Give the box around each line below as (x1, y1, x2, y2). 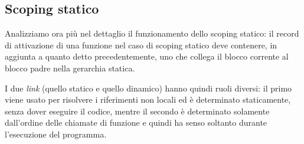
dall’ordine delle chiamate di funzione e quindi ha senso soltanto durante (5, 116, 267, 129)
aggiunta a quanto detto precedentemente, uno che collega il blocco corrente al (5, 50, 289, 63)
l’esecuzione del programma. (5, 127, 107, 140)
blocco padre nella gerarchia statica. (5, 61, 135, 74)
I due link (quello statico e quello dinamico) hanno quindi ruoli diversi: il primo (5, 81, 292, 94)
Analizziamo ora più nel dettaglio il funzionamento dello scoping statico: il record (5, 27, 299, 40)
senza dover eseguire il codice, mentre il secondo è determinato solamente (5, 104, 270, 117)
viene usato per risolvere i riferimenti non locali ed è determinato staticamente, (5, 93, 291, 106)
